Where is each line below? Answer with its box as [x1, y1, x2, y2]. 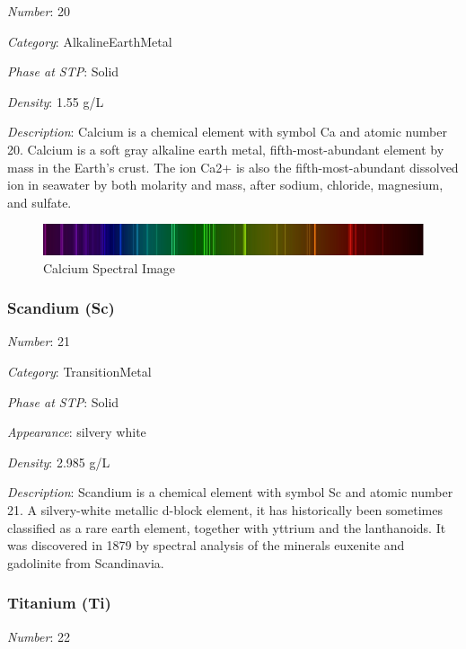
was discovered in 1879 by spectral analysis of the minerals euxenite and [7, 536, 405, 555]
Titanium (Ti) [7, 591, 111, 614]
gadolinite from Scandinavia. [7, 553, 164, 572]
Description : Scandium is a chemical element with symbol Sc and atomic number [7, 483, 453, 502]
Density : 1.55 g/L [7, 92, 104, 111]
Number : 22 [7, 627, 71, 645]
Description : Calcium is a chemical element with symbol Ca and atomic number [7, 122, 447, 141]
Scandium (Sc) [7, 297, 115, 319]
